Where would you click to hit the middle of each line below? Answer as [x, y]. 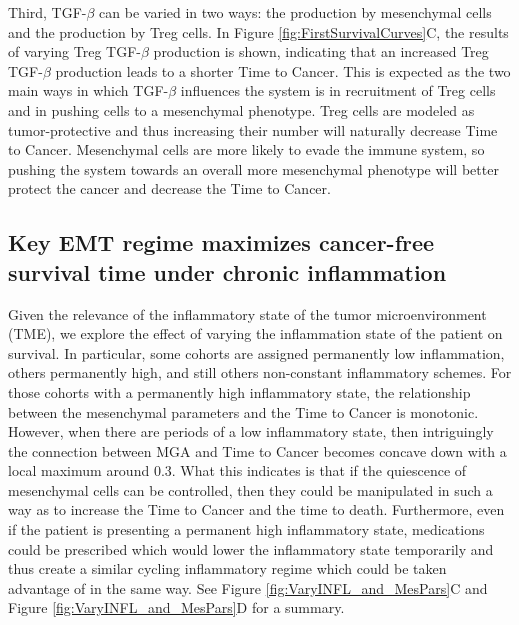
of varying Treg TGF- [74, 51]
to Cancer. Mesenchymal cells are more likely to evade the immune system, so [246, 149]
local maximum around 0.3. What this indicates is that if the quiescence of [237, 470]
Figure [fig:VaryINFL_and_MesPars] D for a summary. [176, 607]
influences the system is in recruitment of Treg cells [338, 90]
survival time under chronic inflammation [227, 271]
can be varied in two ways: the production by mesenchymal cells [295, 12]
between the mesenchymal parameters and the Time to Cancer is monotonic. [243, 411]
